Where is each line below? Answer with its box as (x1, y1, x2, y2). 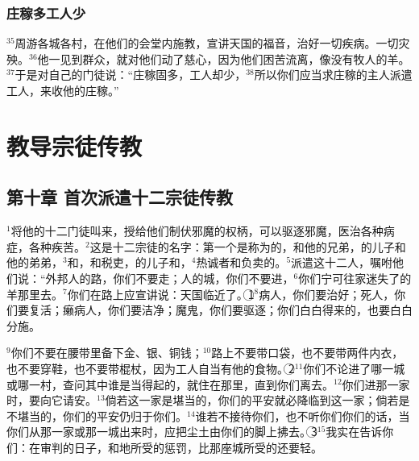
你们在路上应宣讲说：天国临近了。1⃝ (67, 285, 255, 302)
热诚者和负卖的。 (196, 254, 287, 271)
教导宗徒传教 (6, 129, 143, 162)
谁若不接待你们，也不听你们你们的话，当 (195, 407, 410, 424)
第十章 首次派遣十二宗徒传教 (6, 185, 234, 210)
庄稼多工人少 (6, 2, 86, 23)
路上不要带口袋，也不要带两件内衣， (211, 344, 404, 361)
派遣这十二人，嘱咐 (291, 254, 393, 271)
